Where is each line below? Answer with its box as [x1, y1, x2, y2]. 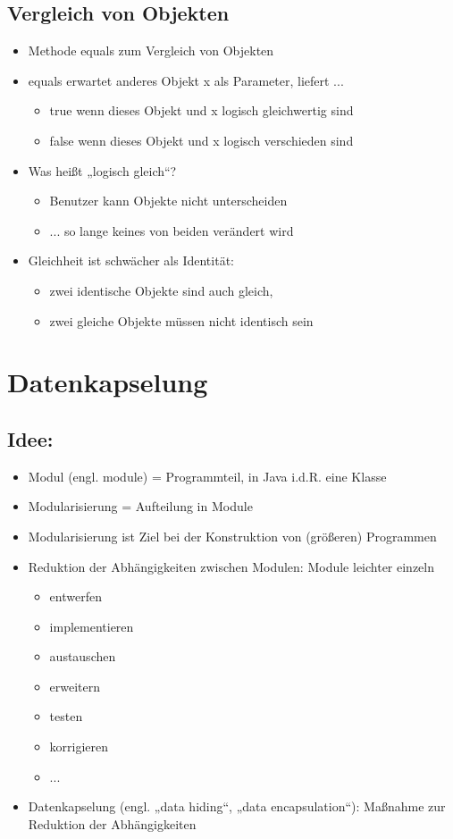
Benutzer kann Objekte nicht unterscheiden [49, 191, 288, 210]
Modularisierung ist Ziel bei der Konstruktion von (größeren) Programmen [28, 526, 437, 545]
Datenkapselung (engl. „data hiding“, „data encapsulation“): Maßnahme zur [28, 797, 446, 816]
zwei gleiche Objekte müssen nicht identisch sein [49, 311, 314, 330]
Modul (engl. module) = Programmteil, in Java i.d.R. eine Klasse [28, 466, 387, 485]
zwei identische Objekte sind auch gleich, [49, 281, 273, 299]
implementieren [49, 617, 134, 635]
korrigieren [49, 737, 109, 756]
